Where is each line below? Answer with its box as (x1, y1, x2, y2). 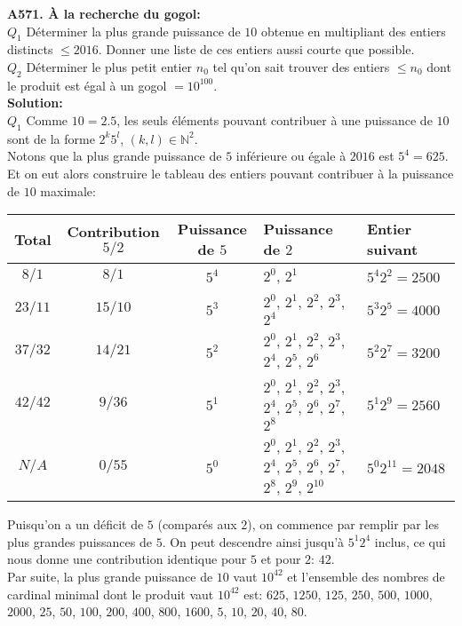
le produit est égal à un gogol (7, 75, 167, 94)
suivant (366, 239, 418, 260)
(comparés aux (157, 515, 237, 534)
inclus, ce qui (374, 532, 446, 551)
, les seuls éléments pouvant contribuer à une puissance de (116, 110, 433, 129)
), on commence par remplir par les (247, 515, 439, 534)
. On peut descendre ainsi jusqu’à (162, 532, 345, 551)
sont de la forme (7, 129, 95, 147)
